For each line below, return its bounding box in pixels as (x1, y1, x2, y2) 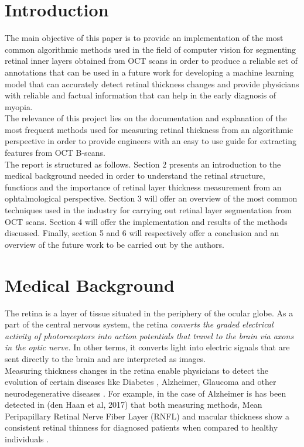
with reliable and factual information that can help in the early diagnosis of (5, 89, 276, 101)
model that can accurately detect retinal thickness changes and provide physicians (5, 77, 299, 90)
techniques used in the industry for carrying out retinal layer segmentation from (5, 204, 292, 216)
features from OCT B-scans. (5, 146, 105, 159)
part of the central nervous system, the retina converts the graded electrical (5, 318, 274, 330)
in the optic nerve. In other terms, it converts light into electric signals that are (5, 341, 290, 353)
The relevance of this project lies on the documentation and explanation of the (5, 112, 287, 124)
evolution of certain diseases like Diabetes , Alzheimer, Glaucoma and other (5, 376, 276, 388)
